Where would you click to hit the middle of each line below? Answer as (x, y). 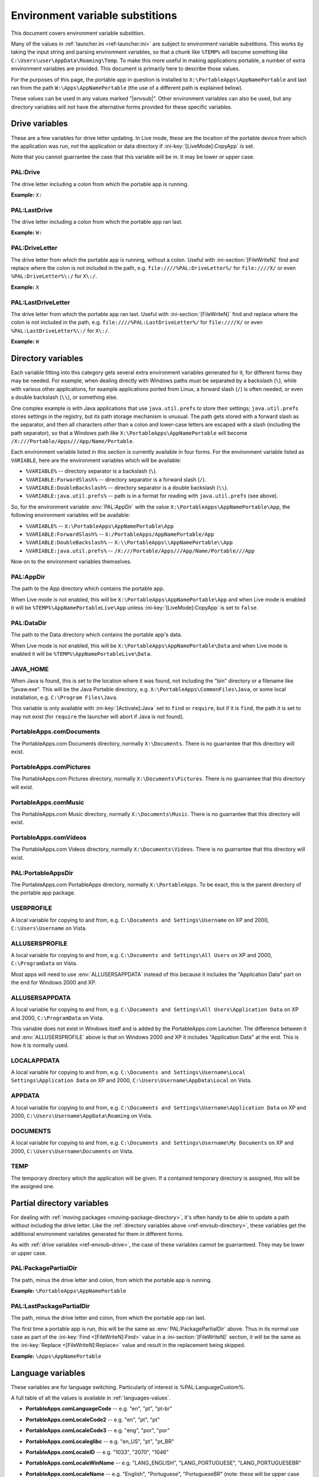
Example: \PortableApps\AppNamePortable (69, 1291)
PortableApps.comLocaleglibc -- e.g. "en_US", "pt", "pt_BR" (100, 1441)
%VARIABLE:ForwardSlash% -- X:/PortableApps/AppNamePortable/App (120, 534)
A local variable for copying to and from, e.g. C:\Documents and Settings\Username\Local (128, 1072)
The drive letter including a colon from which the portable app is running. (100, 184)
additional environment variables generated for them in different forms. (97, 1234)
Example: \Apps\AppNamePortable (56, 1356)
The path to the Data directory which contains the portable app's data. (97, 635)
